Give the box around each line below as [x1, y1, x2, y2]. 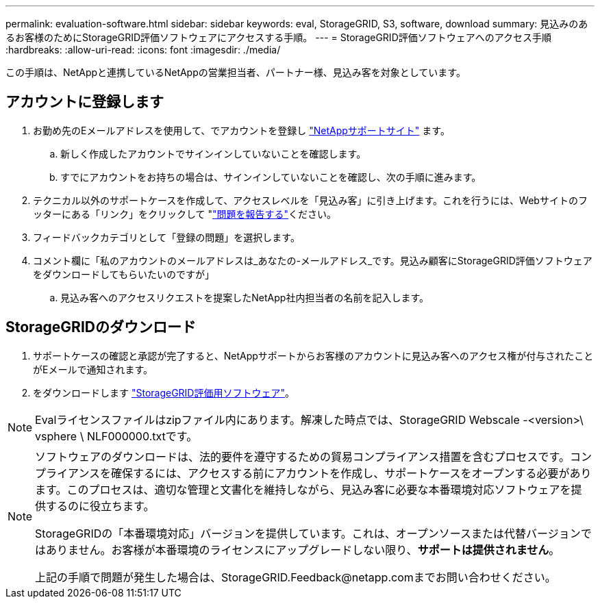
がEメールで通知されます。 [33, 363, 153, 375]
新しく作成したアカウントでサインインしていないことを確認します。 [60, 147, 366, 160]
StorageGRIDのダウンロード [5, 318, 196, 336]
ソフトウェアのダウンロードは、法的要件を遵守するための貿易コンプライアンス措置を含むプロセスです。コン [35, 449, 592, 464]
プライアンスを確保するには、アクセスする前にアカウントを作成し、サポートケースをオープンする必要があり [35, 466, 592, 480]
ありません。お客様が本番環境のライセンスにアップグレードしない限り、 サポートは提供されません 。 [46, 542, 560, 557]
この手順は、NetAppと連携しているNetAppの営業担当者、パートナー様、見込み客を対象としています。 [5, 66, 466, 78]
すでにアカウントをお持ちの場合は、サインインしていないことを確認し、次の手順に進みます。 [60, 171, 482, 183]
